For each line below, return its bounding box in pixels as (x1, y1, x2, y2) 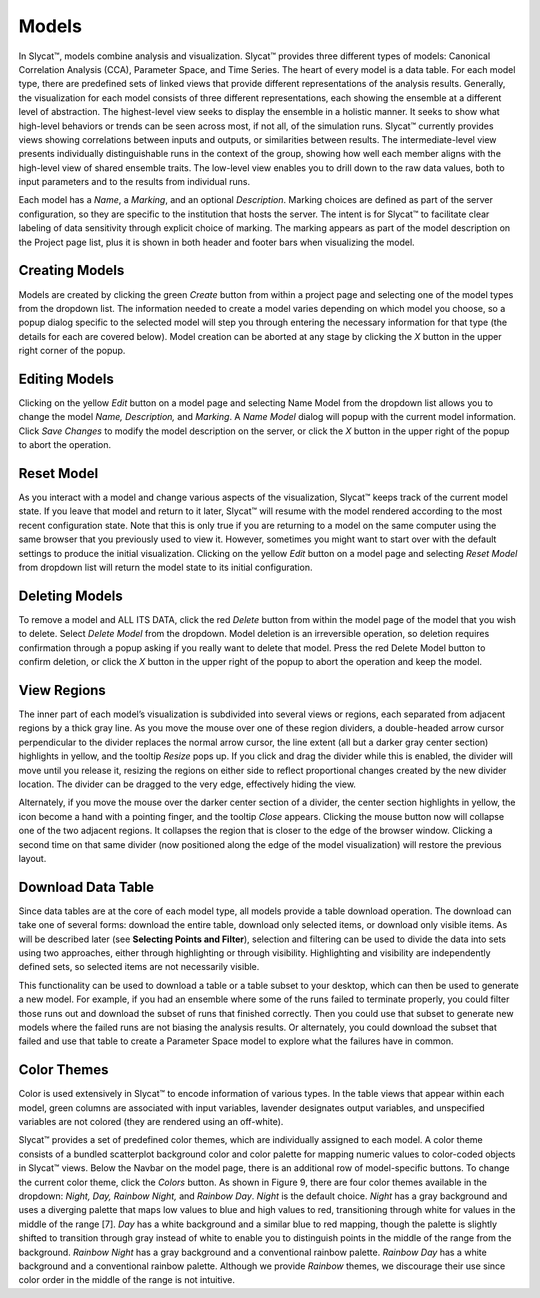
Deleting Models (18, 587, 124, 604)
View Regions (18, 681, 107, 699)
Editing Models (18, 370, 115, 387)
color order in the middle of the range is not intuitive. (18, 1274, 235, 1286)
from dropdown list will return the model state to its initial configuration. (18, 561, 313, 574)
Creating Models (18, 262, 125, 279)
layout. (18, 852, 47, 864)
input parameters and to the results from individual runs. (18, 176, 250, 188)
